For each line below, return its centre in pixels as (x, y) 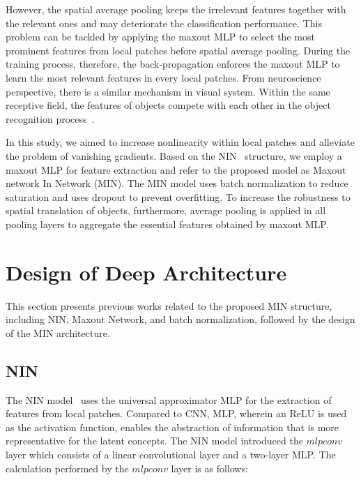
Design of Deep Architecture (146, 272)
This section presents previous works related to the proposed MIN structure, (169, 305)
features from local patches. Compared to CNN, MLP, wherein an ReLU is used (176, 413)
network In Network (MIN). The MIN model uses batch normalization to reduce (177, 183)
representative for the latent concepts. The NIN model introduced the (154, 441)
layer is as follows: (209, 468)
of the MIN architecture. (58, 332)
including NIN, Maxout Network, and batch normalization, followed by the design (180, 319)
